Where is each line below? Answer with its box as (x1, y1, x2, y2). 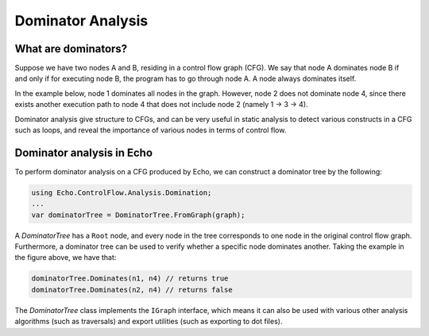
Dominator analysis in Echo (14, 146, 153, 159)
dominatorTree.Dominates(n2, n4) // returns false (31, 285, 234, 294)
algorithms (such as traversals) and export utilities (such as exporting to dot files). (14, 317, 283, 326)
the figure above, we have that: (14, 253, 117, 262)
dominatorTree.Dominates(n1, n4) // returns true (31, 274, 229, 283)
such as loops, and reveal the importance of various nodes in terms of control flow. (14, 125, 287, 135)
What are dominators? (14, 42, 128, 55)
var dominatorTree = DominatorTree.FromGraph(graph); (31, 210, 245, 220)
